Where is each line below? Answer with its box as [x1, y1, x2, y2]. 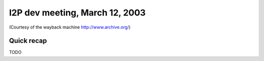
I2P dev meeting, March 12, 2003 [9, 7, 146, 18]
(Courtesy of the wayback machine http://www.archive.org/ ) [9, 24, 131, 30]
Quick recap [9, 37, 47, 45]
